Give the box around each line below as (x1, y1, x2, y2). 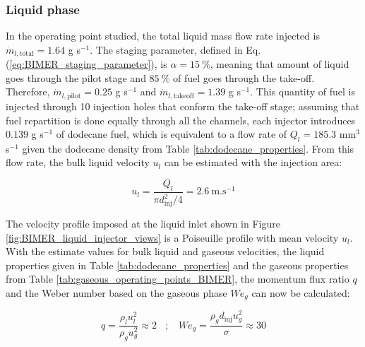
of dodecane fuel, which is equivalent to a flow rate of (56, 127, 287, 141)
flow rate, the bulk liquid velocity (6, 155, 150, 170)
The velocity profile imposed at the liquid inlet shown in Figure (6, 216, 280, 230)
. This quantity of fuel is (250, 84, 356, 99)
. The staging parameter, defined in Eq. (90, 42, 261, 57)
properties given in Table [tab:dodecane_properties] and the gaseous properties (6, 257, 349, 272)
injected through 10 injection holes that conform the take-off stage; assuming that (6, 98, 360, 113)
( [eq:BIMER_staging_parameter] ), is (6, 57, 167, 71)
